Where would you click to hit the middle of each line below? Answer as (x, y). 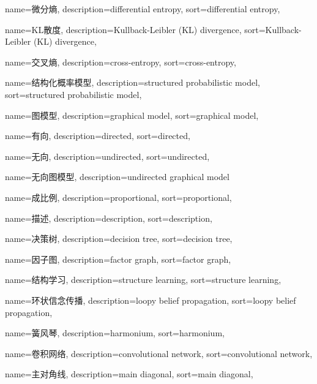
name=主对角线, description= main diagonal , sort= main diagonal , (129, 374)
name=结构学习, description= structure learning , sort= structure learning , (143, 280)
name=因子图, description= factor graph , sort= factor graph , (118, 259)
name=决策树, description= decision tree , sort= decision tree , (119, 239)
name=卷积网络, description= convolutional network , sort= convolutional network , (159, 353)
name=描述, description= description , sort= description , (109, 218)
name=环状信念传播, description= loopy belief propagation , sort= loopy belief (151, 300)
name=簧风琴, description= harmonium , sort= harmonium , (115, 333)
